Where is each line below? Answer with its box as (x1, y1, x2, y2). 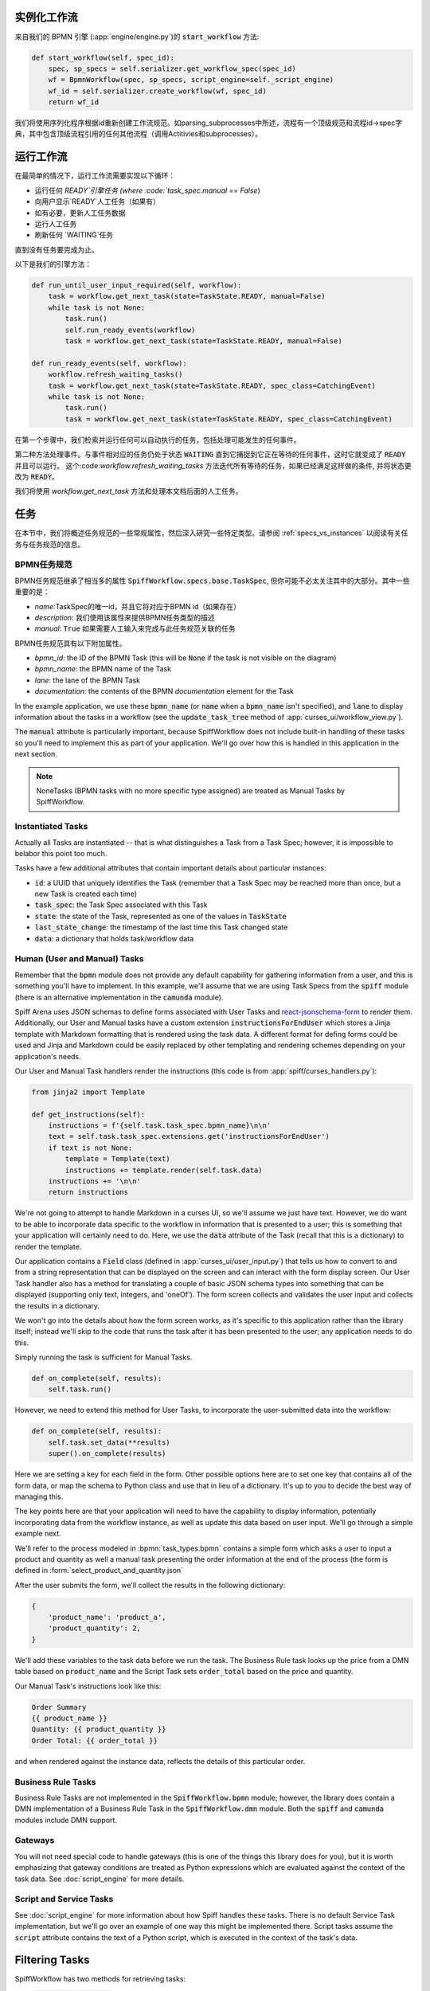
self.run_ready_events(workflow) (64, 325, 196, 334)
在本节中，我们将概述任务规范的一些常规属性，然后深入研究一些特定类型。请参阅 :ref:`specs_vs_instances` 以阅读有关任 (14, 528, 408, 538)
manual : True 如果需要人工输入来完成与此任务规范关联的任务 (34, 624, 236, 633)
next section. (14, 749, 57, 759)
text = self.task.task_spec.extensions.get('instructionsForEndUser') (48, 1132, 330, 1141)
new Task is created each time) (34, 889, 138, 899)
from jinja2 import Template (31, 1087, 146, 1097)
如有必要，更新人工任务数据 (34, 208, 126, 217)
